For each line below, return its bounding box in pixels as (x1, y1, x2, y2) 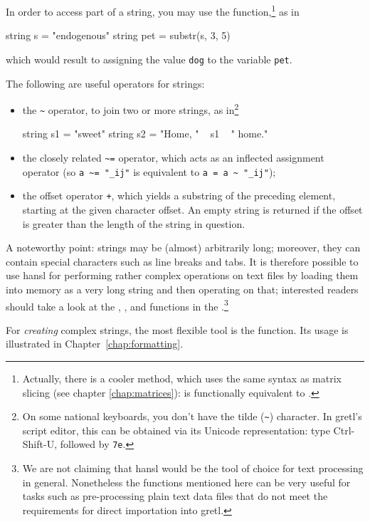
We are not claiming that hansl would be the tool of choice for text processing (22, 461, 364, 476)
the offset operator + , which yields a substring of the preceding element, (22, 188, 336, 203)
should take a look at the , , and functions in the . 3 (6, 296, 228, 313)
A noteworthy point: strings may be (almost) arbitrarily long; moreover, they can (6, 240, 361, 255)
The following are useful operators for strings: (6, 75, 205, 90)
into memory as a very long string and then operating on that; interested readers (6, 281, 359, 296)
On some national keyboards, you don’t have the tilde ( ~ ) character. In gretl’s (22, 409, 362, 424)
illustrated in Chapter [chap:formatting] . (6, 336, 184, 351)
